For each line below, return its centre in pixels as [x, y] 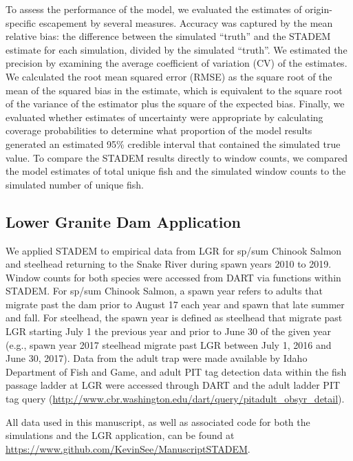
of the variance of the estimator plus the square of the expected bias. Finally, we [175, 104]
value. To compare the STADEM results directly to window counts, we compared [176, 157]
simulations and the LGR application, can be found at [120, 435]
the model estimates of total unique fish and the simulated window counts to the [176, 171]
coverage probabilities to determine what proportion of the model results [159, 130]
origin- [319, 9]
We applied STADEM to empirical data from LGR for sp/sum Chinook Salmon [174, 250]
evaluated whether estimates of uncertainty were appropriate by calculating [164, 117]
